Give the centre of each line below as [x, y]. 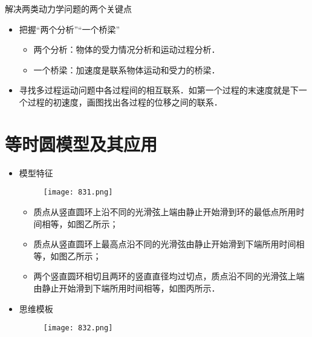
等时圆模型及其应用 [81, 143]
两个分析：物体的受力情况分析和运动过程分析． [127, 49]
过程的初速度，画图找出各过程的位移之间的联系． [125, 102]
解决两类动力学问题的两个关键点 [68, 8]
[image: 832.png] [78, 328]
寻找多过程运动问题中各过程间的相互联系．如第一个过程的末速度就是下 [159, 90]
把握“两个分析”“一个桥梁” [70, 29]
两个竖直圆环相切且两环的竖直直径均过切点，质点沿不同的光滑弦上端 [169, 276]
